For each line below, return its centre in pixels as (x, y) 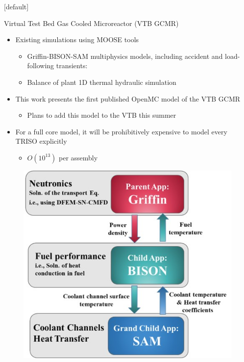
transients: (72, 65)
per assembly (78, 157)
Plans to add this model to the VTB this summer (102, 115)
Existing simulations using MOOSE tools (77, 39)
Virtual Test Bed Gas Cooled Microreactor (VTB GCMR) (91, 23)
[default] (16, 6)
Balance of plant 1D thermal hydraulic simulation (102, 82)
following (41, 65)
